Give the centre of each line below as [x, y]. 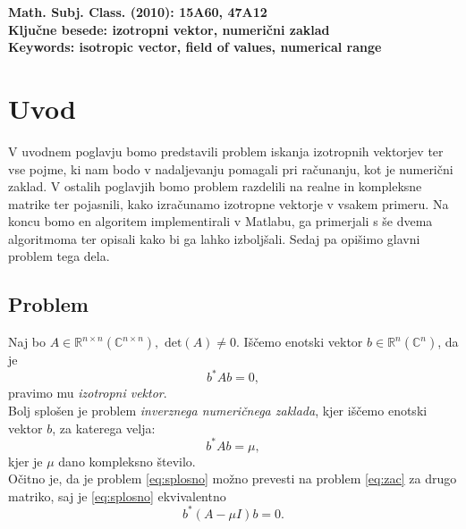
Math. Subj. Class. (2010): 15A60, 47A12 [138, 12]
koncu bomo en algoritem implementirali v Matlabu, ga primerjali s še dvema [220, 221]
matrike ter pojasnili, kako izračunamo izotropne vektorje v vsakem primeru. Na [229, 203]
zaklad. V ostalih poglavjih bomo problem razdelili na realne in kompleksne [215, 186]
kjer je [25, 461]
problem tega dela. [59, 256]
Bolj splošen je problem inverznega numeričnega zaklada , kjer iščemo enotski [218, 410]
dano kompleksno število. [127, 461]
